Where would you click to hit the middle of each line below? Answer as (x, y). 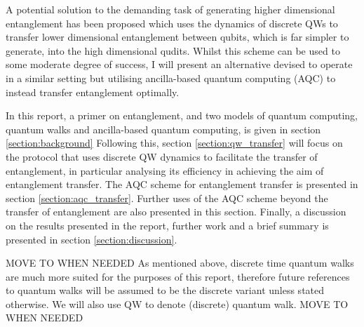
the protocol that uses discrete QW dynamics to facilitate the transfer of (162, 156)
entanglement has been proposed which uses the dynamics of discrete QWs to (172, 23)
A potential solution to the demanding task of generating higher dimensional (170, 9)
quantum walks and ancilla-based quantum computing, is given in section (163, 129)
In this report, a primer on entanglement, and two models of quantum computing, (182, 115)
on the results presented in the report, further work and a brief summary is (167, 225)
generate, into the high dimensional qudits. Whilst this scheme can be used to (173, 50)
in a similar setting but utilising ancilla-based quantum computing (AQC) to (171, 78)
